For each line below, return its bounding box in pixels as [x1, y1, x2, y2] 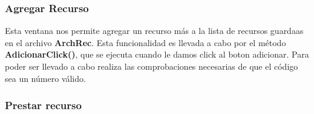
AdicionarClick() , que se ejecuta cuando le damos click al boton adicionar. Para [5, 48, 309, 61]
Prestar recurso [5, 98, 82, 113]
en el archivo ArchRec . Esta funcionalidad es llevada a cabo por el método [5, 36, 286, 49]
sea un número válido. [5, 72, 86, 84]
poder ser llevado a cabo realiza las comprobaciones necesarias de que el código [5, 60, 298, 72]
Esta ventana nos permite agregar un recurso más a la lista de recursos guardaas [5, 24, 304, 37]
